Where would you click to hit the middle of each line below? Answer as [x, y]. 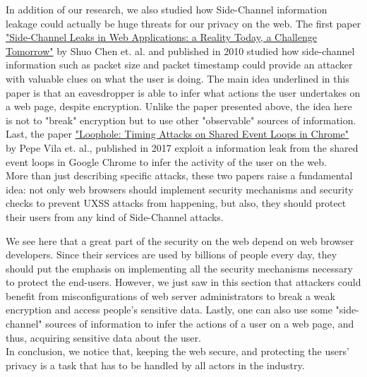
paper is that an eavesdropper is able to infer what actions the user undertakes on [183, 92]
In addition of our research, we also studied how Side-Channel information [167, 9]
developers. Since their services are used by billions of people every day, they [172, 255]
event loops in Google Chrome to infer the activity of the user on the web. [166, 161]
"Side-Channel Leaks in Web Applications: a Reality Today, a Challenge [161, 37]
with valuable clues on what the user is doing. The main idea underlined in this [178, 78]
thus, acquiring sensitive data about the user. [103, 337]
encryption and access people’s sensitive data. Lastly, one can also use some [169, 310]
